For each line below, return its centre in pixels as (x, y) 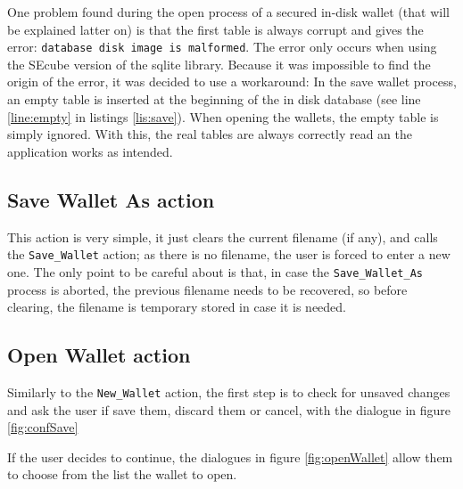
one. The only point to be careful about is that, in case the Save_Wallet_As (215, 271)
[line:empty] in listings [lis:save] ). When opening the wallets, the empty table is (223, 116)
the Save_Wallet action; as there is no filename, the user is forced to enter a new (229, 254)
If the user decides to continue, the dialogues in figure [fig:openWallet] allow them (230, 456)
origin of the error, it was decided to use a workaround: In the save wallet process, (232, 81)
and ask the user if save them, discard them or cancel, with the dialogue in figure (229, 409)
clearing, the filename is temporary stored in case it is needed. (177, 307)
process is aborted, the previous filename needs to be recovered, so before (207, 289)
